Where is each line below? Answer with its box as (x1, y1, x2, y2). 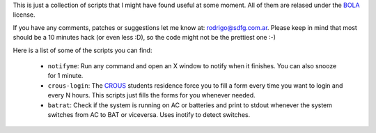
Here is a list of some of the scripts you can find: (13, 46, 152, 54)
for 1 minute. (47, 72, 84, 80)
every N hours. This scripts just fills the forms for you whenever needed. (47, 91, 256, 100)
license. (13, 10, 36, 19)
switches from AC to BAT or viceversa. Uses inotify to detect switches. (47, 110, 251, 118)
